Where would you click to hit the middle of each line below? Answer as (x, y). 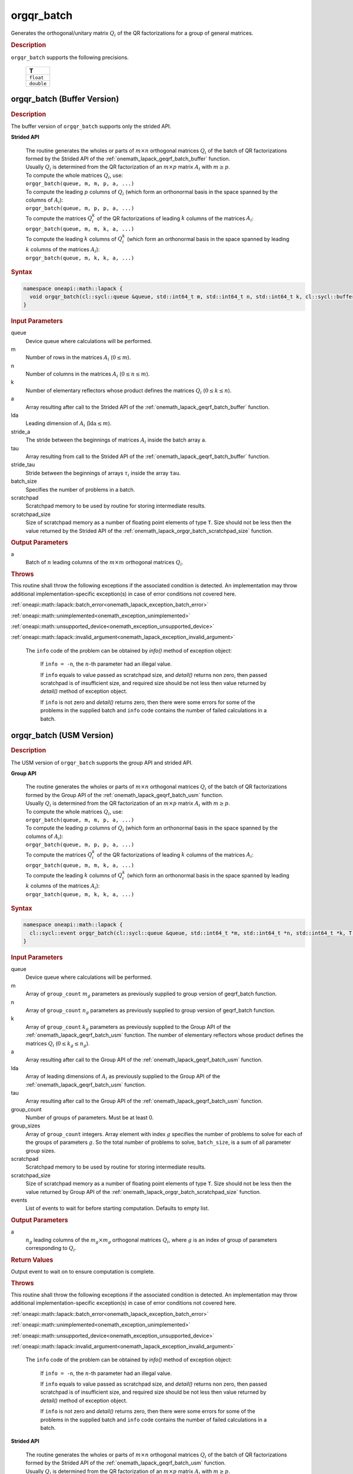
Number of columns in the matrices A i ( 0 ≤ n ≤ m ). (88, 374)
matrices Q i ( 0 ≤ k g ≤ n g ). (58, 1044)
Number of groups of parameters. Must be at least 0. (90, 1118)
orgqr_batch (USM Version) (62, 736)
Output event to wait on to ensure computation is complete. (83, 1271)
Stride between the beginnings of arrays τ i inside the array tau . (103, 473)
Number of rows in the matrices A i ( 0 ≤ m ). (78, 358)
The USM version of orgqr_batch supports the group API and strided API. (102, 762)
